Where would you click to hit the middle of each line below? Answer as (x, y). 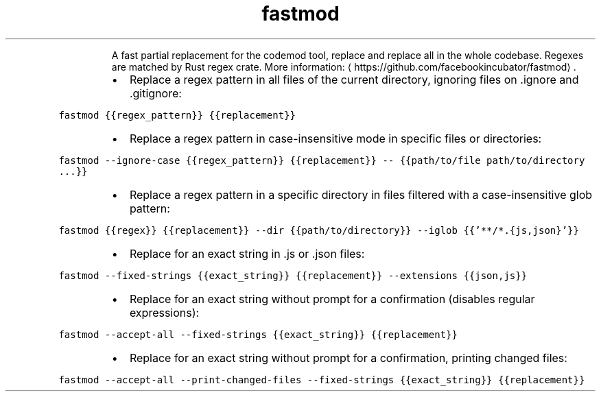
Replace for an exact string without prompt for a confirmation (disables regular (332, 299)
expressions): (164, 312)
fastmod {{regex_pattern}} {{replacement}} (177, 115)
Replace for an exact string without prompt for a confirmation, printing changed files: (348, 358)
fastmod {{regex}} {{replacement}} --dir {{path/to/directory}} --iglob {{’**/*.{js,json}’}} (319, 230)
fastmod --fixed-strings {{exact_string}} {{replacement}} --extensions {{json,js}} (293, 275)
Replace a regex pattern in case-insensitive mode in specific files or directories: (335, 138)
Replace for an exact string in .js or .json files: (247, 253)
